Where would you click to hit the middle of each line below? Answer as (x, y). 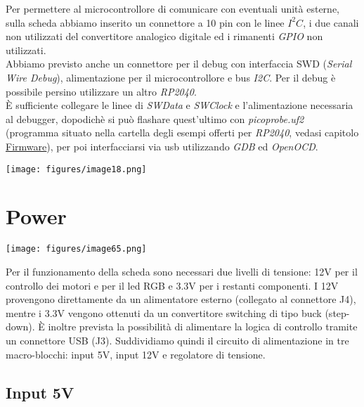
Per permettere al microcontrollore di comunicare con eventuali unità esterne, (173, 8)
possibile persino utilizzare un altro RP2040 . (101, 91)
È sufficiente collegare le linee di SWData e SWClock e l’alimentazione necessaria (180, 105)
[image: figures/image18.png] (76, 169)
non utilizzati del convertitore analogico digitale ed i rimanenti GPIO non (164, 36)
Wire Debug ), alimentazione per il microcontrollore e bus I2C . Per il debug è (171, 77)
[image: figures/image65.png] (76, 249)
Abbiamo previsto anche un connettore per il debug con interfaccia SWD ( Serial (179, 64)
